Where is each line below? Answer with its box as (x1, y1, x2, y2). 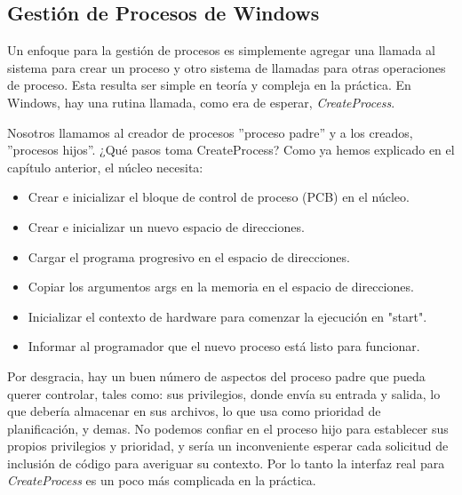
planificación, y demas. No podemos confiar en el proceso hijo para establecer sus (7, 419, 449, 437)
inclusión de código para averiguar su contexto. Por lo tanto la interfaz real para (7, 453, 445, 472)
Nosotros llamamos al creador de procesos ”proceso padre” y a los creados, (7, 123, 413, 141)
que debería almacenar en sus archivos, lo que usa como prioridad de (7, 402, 381, 420)
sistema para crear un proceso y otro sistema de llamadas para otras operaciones (7, 58, 446, 76)
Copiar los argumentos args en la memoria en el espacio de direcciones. (28, 277, 414, 296)
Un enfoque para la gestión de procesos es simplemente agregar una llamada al (7, 41, 435, 60)
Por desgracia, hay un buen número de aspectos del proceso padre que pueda (7, 366, 426, 385)
